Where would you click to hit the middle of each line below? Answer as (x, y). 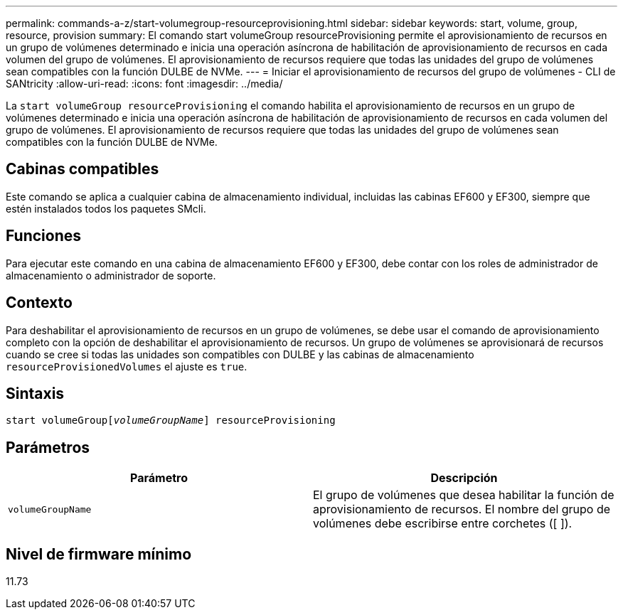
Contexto (39, 303)
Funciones (44, 236)
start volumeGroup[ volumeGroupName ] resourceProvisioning (171, 421)
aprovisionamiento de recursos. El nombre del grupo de (462, 509)
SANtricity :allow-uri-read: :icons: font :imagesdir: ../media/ (144, 84)
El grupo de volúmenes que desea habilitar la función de (464, 495)
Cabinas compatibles (82, 169)
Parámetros (48, 447)
